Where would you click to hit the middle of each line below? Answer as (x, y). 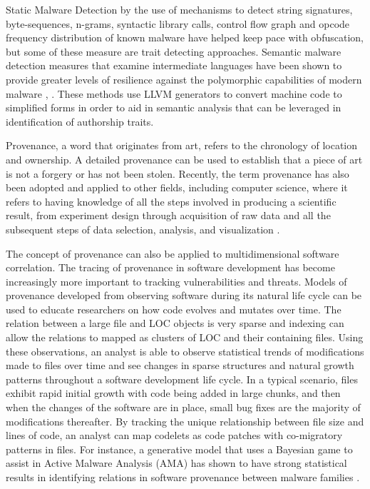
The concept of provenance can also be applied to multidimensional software (173, 253)
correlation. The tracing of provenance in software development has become (170, 267)
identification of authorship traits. (80, 121)
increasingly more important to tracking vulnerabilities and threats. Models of (176, 281)
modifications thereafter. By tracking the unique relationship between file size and (185, 421)
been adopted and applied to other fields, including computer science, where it (177, 187)
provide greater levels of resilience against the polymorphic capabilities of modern (184, 79)
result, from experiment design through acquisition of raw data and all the (168, 215)
